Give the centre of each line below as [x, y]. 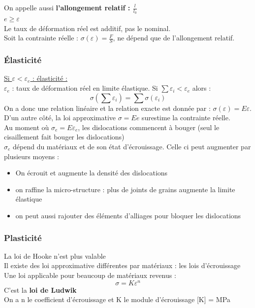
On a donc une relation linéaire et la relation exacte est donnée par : [107, 108]
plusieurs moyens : [32, 156]
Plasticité [23, 237]
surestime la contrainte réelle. [186, 118]
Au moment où [27, 127]
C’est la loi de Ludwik [40, 290]
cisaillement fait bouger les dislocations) [64, 137]
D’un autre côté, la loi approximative [60, 118]
